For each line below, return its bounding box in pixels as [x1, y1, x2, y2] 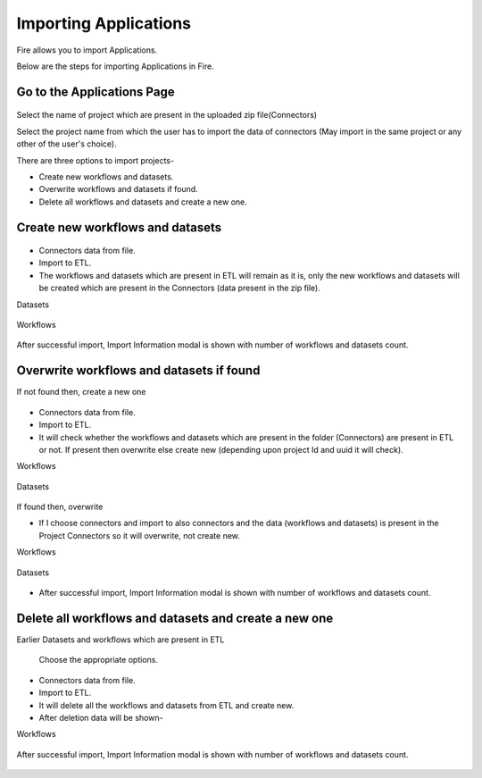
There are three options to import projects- [16, 155, 174, 165]
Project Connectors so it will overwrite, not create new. [38, 530, 241, 540]
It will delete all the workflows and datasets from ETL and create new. [38, 699, 295, 710]
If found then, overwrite [16, 501, 104, 513]
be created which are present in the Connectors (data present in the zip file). [38, 282, 320, 294]
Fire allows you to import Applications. [16, 45, 158, 55]
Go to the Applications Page [16, 84, 175, 99]
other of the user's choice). [16, 138, 117, 149]
